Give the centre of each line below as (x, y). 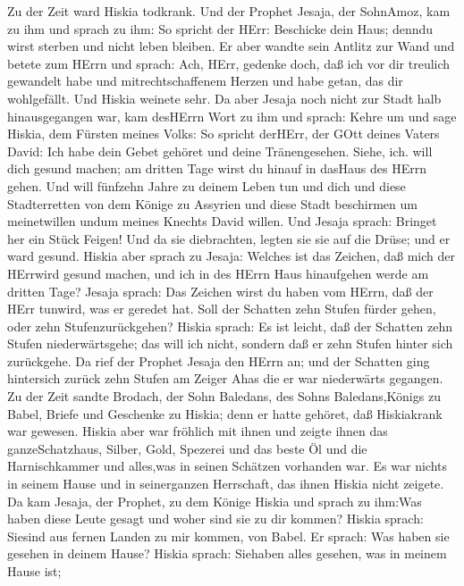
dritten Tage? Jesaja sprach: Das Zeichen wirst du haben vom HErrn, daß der (220, 291)
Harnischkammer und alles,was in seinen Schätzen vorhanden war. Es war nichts (227, 466)
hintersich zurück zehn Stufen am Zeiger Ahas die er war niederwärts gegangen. (225, 378)
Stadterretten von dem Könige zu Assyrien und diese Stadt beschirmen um (212, 203)
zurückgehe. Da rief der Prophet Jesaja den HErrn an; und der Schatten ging (219, 360)
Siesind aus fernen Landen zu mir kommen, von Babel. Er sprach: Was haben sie (228, 536)
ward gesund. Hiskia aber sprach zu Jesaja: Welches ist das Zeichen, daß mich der (231, 256)
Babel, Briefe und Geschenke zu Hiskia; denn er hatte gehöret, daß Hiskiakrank (225, 413)
